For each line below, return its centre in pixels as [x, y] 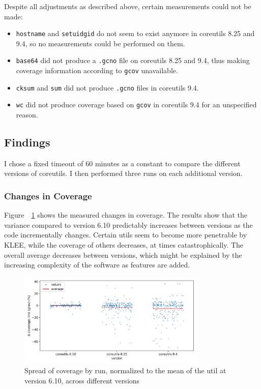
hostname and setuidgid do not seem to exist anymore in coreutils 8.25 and [135, 33]
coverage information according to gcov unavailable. [97, 70]
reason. [27, 115]
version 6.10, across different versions [82, 380]
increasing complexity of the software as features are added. [97, 265]
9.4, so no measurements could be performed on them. [100, 43]
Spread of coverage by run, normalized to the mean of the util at [125, 370]
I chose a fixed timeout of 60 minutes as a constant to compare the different [122, 163]
